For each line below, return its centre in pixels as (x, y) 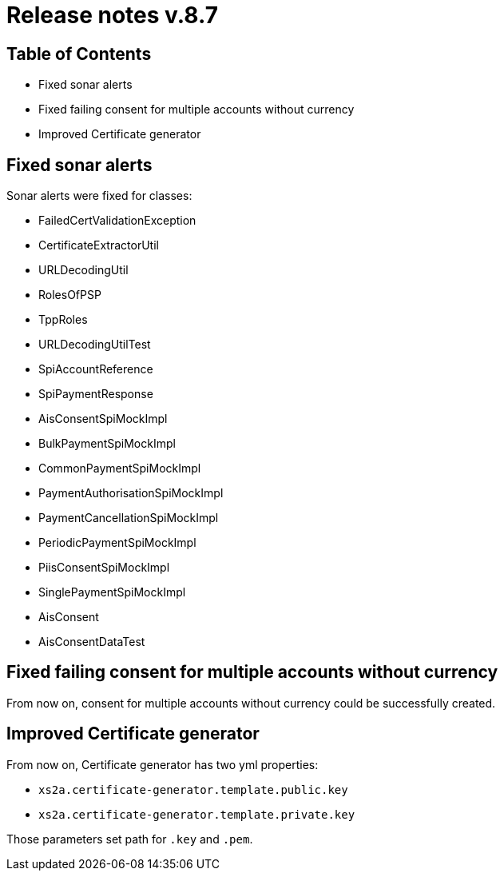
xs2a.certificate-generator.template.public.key (193, 789)
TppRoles (63, 320)
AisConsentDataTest (92, 642)
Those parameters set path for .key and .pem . (130, 839)
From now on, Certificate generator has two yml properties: (163, 764)
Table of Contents (79, 54)
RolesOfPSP (70, 295)
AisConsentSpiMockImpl (103, 419)
